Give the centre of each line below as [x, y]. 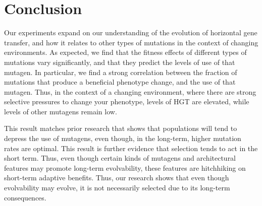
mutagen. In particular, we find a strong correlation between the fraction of [121, 72]
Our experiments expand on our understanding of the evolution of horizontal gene [131, 32]
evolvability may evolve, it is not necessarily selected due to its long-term [117, 188]
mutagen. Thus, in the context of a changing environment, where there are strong [130, 91]
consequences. [25, 197]
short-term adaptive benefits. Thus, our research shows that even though [117, 178]
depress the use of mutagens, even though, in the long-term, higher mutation [123, 138]
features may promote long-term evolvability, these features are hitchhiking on [125, 167]
